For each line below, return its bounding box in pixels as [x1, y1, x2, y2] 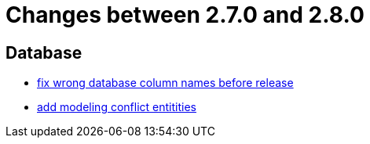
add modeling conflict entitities [37, 100, 196, 114]
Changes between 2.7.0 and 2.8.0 [5, 2, 365, 28]
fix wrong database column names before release [37, 76, 294, 90]
